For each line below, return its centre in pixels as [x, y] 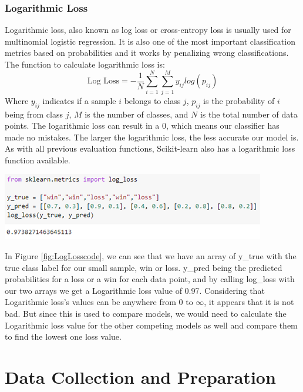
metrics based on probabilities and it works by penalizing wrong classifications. [147, 53]
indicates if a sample [79, 100]
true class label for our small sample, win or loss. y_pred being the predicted [144, 267]
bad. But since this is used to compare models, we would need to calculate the [146, 314]
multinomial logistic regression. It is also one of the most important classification [150, 41]
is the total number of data [249, 114]
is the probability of [239, 100]
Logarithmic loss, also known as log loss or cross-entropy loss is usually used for [148, 30]
